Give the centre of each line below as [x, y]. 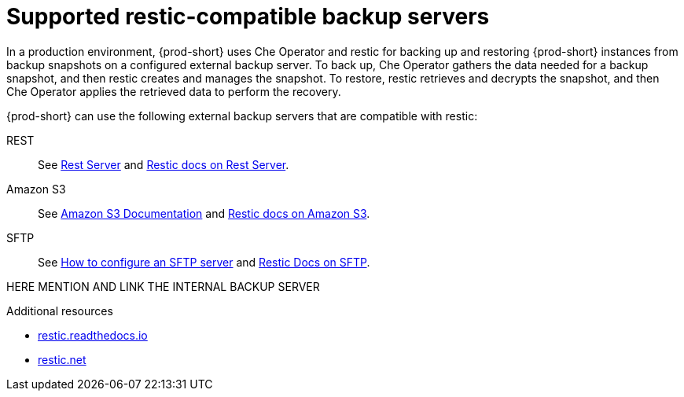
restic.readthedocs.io [93, 335]
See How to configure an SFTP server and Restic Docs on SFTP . [204, 262]
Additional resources [60, 311]
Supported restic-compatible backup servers [248, 17]
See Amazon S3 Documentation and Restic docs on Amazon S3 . [204, 213]
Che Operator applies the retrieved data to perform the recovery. [174, 91]
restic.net [62, 359]
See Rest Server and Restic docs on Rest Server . [164, 164]
